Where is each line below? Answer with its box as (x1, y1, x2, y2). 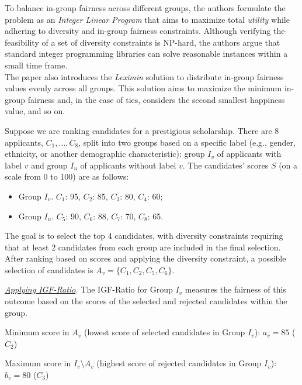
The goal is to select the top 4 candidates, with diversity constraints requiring (5, 229, 283, 242)
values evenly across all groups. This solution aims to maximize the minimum (5, 82, 282, 94)
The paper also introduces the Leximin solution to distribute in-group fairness (5, 70, 284, 82)
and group (31, 159, 68, 171)
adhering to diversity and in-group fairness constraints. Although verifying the (5, 25, 285, 37)
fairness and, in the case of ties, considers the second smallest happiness (27, 93, 285, 105)
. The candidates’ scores (182, 159, 269, 171)
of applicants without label (80, 159, 176, 171)
